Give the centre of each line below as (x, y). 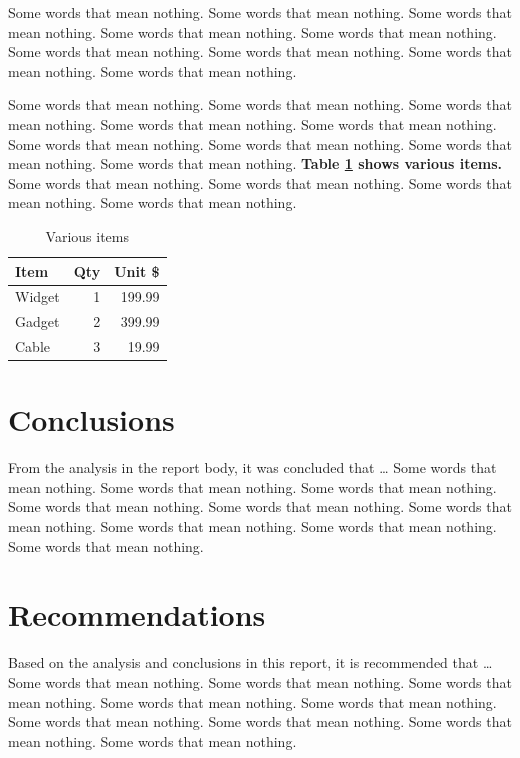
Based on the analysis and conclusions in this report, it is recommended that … (250, 662)
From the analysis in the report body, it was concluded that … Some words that (252, 467)
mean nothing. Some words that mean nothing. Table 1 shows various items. (255, 163)
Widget (37, 296)
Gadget (37, 321)
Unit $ (137, 270)
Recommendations (137, 614)
